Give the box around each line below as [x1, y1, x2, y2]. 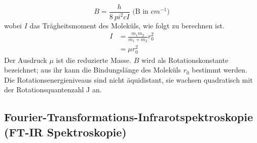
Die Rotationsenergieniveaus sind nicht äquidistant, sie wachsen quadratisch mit [4, 74, 253, 85]
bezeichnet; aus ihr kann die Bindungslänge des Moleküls [4, 64, 181, 75]
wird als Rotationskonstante [141, 54, 229, 65]
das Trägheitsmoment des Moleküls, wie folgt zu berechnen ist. [29, 20, 225, 31]
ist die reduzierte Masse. [56, 54, 131, 65]
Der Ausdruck [4, 54, 47, 65]
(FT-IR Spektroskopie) [4, 124, 127, 139]
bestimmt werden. [192, 64, 247, 75]
